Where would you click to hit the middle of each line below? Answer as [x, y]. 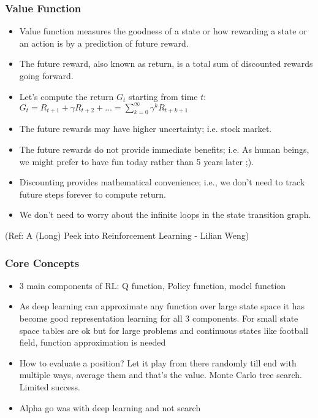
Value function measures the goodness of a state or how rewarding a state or [163, 31]
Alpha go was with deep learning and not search [110, 407]
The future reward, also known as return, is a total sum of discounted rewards [166, 64]
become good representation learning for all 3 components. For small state [159, 318]
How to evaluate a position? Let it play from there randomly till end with [158, 362]
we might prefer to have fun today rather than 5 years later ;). [136, 161]
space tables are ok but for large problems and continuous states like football [164, 330]
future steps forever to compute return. [93, 194]
